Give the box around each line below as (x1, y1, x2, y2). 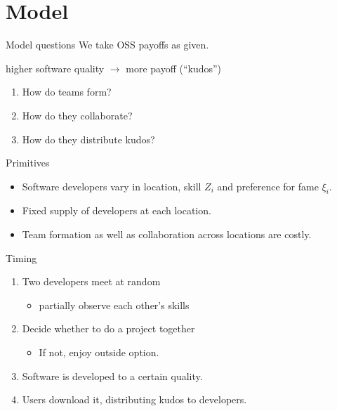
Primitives (6, 155, 50, 170)
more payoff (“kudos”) (126, 60, 222, 75)
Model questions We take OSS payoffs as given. (6, 37, 209, 52)
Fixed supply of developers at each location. (22, 203, 211, 218)
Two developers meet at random (22, 274, 161, 289)
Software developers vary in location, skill (22, 178, 201, 193)
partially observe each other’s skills (39, 297, 190, 312)
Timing (6, 250, 37, 265)
